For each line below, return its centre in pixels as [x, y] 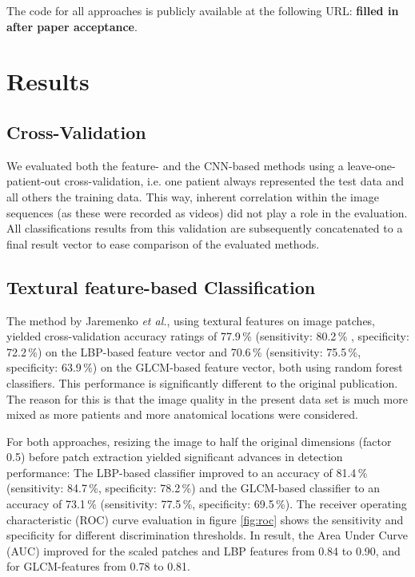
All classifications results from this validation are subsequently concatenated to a [205, 228]
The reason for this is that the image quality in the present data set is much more [207, 398]
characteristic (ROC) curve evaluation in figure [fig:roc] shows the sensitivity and [205, 519]
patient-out [34, 181]
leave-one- [371, 165]
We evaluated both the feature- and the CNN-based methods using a [175, 165]
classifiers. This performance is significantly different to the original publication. [202, 382]
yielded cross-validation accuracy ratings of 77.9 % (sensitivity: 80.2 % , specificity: [208, 336]
